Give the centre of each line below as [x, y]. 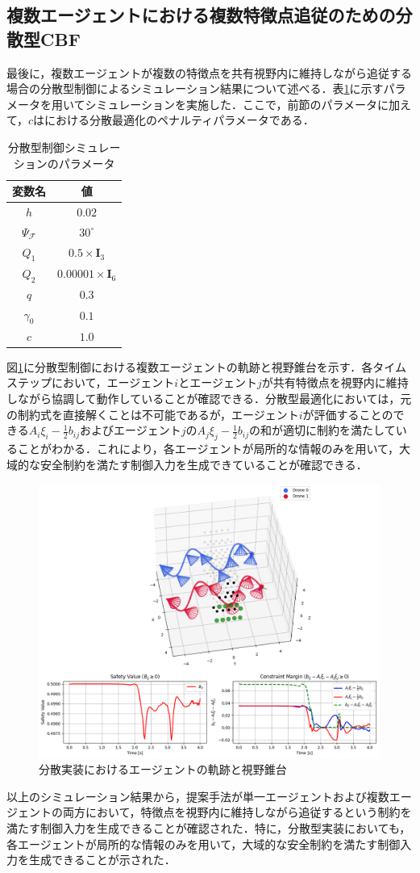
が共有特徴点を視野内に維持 [335, 382]
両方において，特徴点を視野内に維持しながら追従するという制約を [237, 812]
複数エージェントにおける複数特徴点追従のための [201, 15]
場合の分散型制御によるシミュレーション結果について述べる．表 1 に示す [195, 88]
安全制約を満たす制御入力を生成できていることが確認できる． [204, 464]
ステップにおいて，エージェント [91, 382]
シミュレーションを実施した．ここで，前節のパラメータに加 [243, 104]
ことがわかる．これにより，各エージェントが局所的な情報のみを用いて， [208, 448]
